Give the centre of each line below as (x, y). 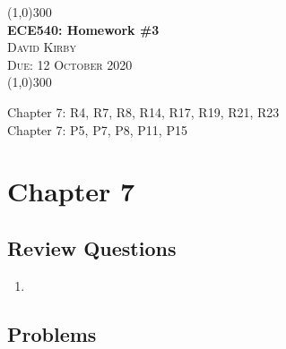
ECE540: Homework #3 (83, 29)
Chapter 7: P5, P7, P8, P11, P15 (97, 129)
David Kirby (42, 47)
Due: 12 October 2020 (70, 64)
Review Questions (92, 247)
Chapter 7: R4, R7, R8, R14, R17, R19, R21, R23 (143, 111)
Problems (52, 333)
